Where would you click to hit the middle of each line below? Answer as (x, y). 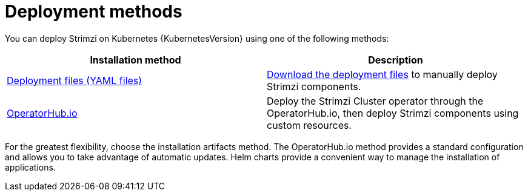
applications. (30, 167)
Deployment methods (94, 11)
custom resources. (309, 125)
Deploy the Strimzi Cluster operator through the (375, 101)
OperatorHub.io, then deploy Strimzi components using (393, 113)
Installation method (135, 60)
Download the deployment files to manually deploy (382, 74)
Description (396, 60)
